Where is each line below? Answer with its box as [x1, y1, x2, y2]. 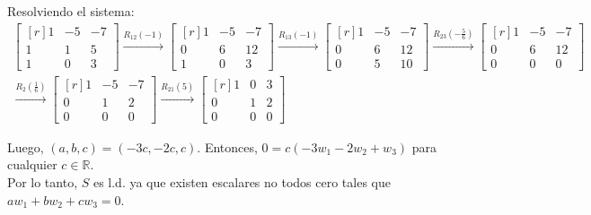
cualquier [7, 155, 57, 174]
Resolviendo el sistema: [7, 2, 135, 20]
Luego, [7, 137, 44, 156]
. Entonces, [197, 137, 258, 156]
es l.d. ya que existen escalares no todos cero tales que [93, 173, 391, 192]
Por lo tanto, [7, 173, 78, 192]
